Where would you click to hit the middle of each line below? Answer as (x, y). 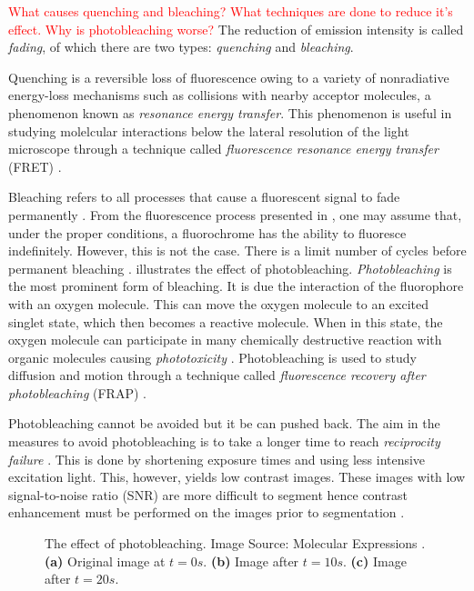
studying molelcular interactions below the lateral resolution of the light (209, 130)
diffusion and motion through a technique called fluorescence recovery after (217, 375)
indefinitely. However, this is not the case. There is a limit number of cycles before (237, 250)
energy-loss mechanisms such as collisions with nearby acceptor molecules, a (220, 95)
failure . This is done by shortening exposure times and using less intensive (217, 459)
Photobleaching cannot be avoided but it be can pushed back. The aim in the (224, 423)
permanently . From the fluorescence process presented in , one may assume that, (235, 214)
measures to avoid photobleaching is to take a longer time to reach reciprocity (224, 441)
